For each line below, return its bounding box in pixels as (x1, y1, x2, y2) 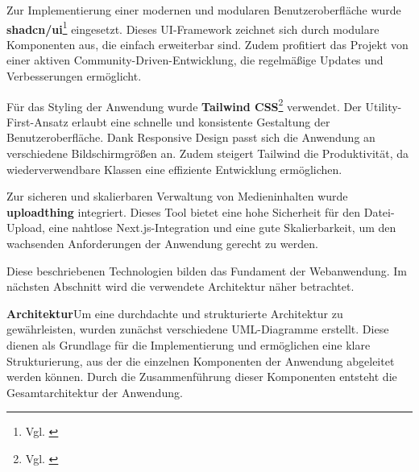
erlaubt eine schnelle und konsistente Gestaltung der (72, 113, 330, 130)
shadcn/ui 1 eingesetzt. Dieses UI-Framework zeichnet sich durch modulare (6, 18, 380, 37)
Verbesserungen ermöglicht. (6, 68, 142, 85)
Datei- (363, 203, 395, 220)
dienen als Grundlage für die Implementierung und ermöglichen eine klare (6, 337, 371, 353)
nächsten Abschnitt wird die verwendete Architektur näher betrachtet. (6, 278, 355, 295)
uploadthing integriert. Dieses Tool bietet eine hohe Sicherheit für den (6, 203, 361, 220)
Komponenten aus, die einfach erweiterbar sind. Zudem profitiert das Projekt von (6, 35, 409, 52)
